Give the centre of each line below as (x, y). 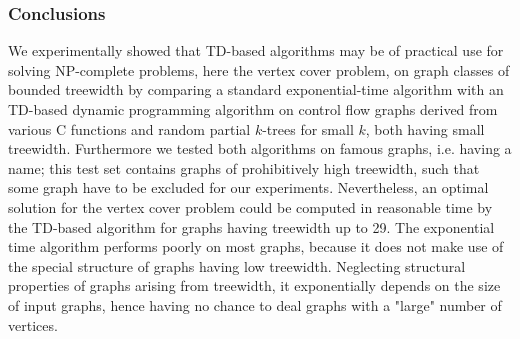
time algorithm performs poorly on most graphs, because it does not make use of (256, 246)
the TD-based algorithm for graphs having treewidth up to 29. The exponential (251, 226)
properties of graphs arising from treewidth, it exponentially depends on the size (254, 285)
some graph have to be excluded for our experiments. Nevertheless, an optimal (248, 187)
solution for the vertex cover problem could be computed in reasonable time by (250, 206)
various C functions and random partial (129, 128)
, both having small (425, 128)
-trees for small (308, 128)
